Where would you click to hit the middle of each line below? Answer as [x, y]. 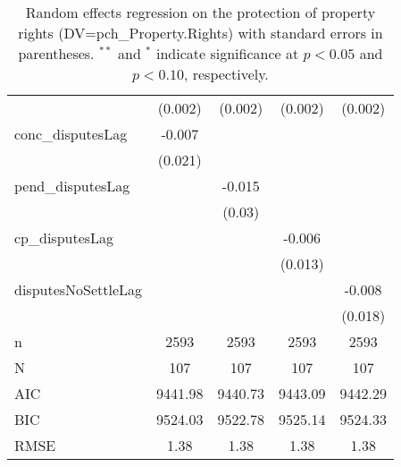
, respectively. [226, 74]
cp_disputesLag [64, 238]
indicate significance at [227, 53]
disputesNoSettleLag [79, 289]
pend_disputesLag [72, 186]
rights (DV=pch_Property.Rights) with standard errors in [200, 33]
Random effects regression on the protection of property [200, 12]
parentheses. [56, 53]
